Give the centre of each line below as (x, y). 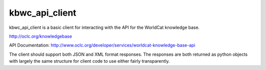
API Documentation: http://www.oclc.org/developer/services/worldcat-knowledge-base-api (102, 45)
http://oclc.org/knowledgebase (41, 36)
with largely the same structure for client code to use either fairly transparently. (89, 61)
